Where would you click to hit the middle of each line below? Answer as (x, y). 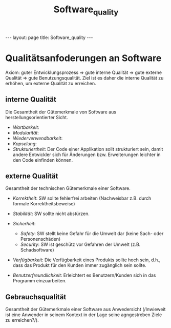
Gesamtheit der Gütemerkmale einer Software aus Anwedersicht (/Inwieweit (85, 310)
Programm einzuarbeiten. (39, 281)
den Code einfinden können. (43, 160)
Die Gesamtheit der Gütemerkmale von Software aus (61, 112)
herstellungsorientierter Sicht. (37, 117)
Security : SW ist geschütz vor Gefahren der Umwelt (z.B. (80, 244)
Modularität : (26, 132)
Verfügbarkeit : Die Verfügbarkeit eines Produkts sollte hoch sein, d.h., (87, 260)
